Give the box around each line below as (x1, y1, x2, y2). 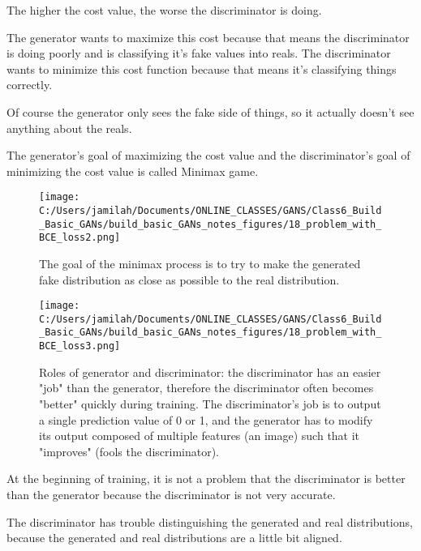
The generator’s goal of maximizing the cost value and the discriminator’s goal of (6, 147, 410, 164)
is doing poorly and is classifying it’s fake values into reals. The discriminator (6, 45, 391, 62)
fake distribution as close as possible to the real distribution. (39, 271, 340, 288)
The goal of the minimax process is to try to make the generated (39, 254, 361, 271)
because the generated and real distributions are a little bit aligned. (6, 529, 342, 546)
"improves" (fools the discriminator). (39, 442, 219, 459)
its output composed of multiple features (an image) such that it (39, 427, 360, 444)
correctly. (6, 76, 53, 93)
